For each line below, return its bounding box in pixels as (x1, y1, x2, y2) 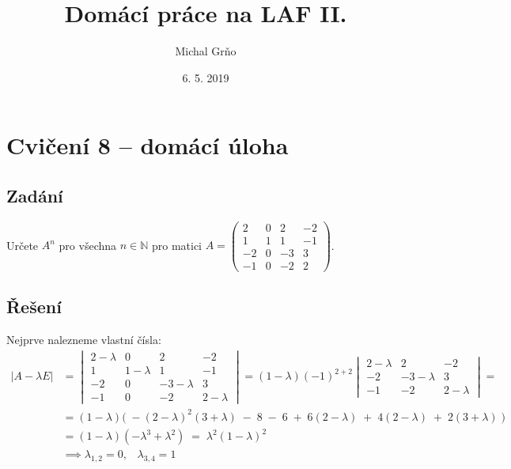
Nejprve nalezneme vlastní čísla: (6, 331, 161, 348)
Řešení (6, 294, 62, 319)
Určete (6, 236, 39, 253)
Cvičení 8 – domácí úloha (6, 129, 289, 161)
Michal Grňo (175, 43, 237, 59)
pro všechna (59, 236, 117, 253)
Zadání (6, 183, 63, 207)
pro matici (151, 236, 203, 253)
